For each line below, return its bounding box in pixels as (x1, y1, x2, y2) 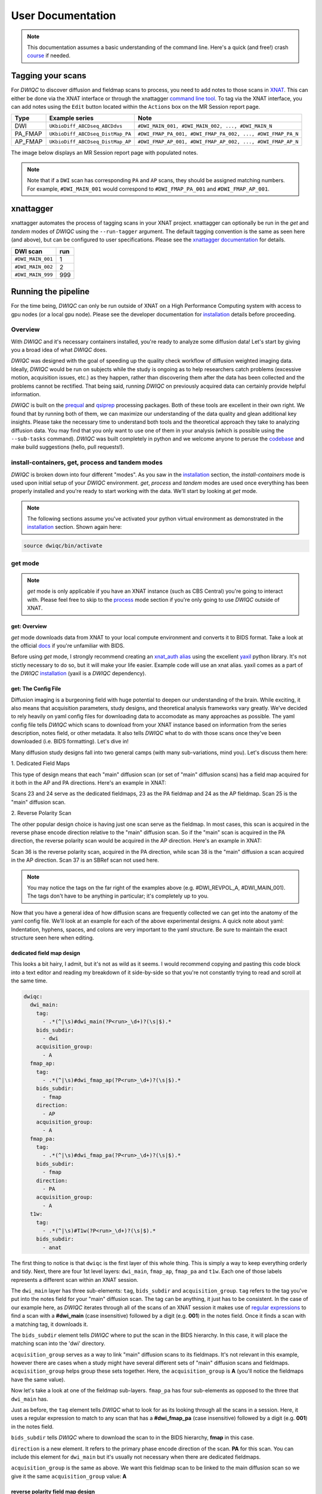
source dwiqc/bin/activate (23, 543, 103, 549)
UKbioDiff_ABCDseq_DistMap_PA (49, 130, 131, 137)
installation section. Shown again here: (27, 523, 122, 531)
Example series (49, 114, 94, 123)
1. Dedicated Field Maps (11, 760, 70, 767)
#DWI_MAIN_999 (14, 272, 53, 278)
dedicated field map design (11, 949, 80, 956)
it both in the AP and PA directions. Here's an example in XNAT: (11, 779, 166, 786)
